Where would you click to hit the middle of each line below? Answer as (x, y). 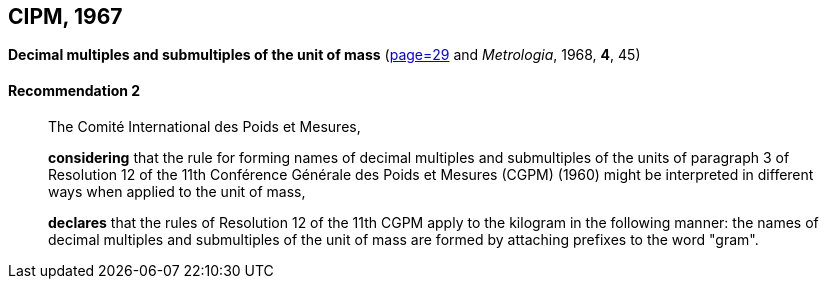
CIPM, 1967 (65, 16)
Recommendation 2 (74, 91)
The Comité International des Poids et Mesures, (204, 126)
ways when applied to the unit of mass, (177, 191)
